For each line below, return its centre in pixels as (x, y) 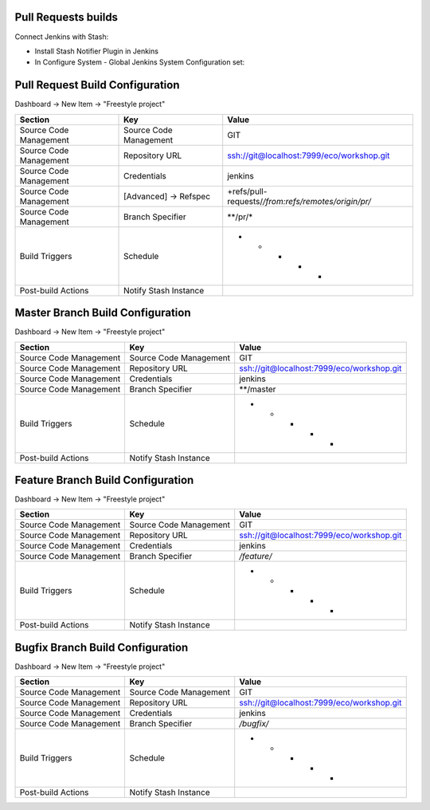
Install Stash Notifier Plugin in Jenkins (97, 51)
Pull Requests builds (66, 17)
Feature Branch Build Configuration (104, 480)
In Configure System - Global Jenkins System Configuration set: (140, 62)
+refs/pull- (247, 191)
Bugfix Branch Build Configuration (102, 647)
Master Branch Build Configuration (103, 313)
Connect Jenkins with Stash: (62, 37)
